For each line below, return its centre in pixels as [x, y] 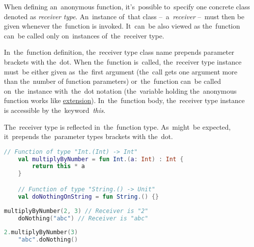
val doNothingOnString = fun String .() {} [88, 196]
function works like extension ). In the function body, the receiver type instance [125, 100]
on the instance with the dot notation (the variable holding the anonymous [120, 90]
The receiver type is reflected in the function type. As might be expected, [117, 126]
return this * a [58, 166]
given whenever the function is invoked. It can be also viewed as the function [122, 26]
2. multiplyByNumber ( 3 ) [41, 232]
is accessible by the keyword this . [55, 110]
